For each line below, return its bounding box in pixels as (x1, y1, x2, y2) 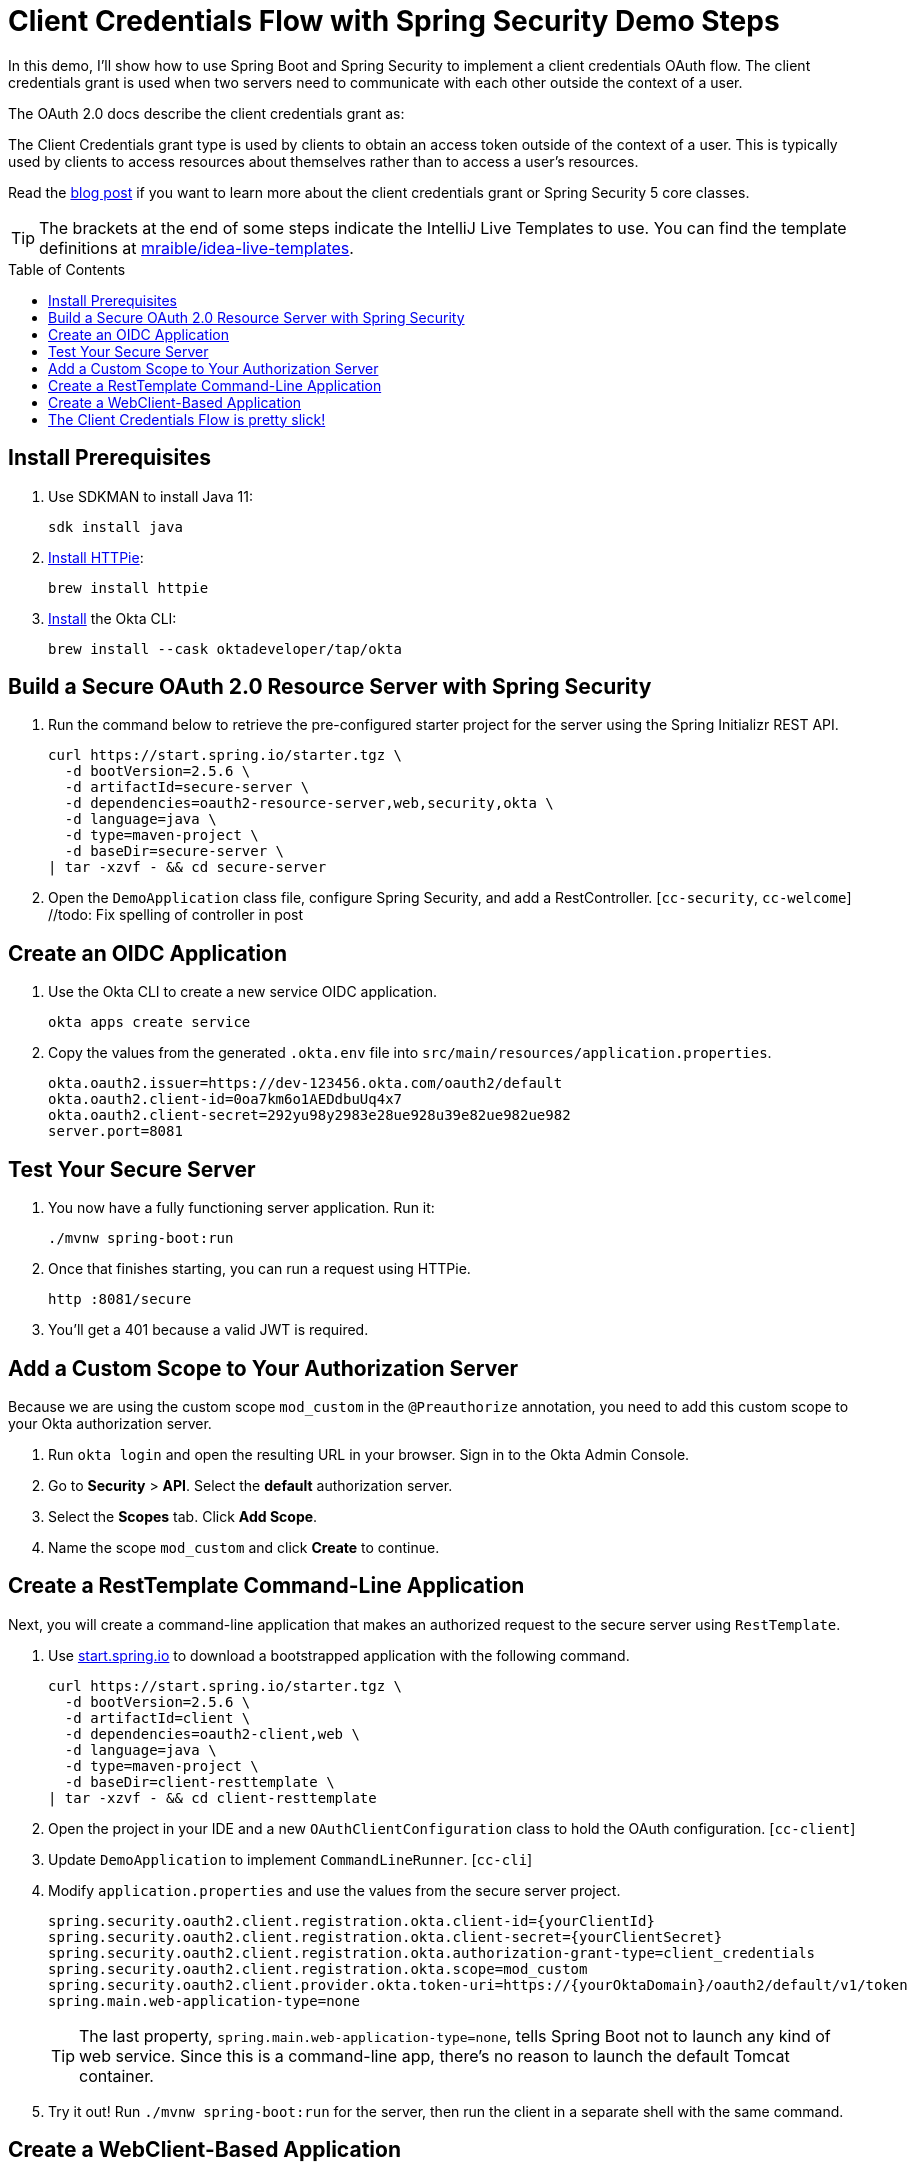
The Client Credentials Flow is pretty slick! (48, 410, 326, 428)
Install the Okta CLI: (48, 609, 177, 627)
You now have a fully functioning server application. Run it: (48, 1199, 435, 1217)
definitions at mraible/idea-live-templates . (39, 237, 354, 258)
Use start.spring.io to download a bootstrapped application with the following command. (48, 1646, 630, 1664)
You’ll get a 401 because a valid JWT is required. (48, 1321, 369, 1339)
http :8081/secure (48, 1291, 192, 1308)
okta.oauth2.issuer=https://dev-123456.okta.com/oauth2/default (48, 1075, 563, 1092)
